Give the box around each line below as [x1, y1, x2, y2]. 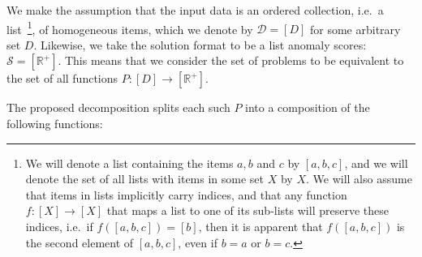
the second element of [25, 233, 134, 251]
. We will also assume [306, 170, 412, 187]
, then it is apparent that [198, 218, 323, 234]
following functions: [6, 115, 103, 132]
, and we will [344, 154, 408, 171]
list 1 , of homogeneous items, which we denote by [6, 18, 253, 37]
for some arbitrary [309, 20, 401, 37]
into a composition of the [245, 99, 370, 116]
